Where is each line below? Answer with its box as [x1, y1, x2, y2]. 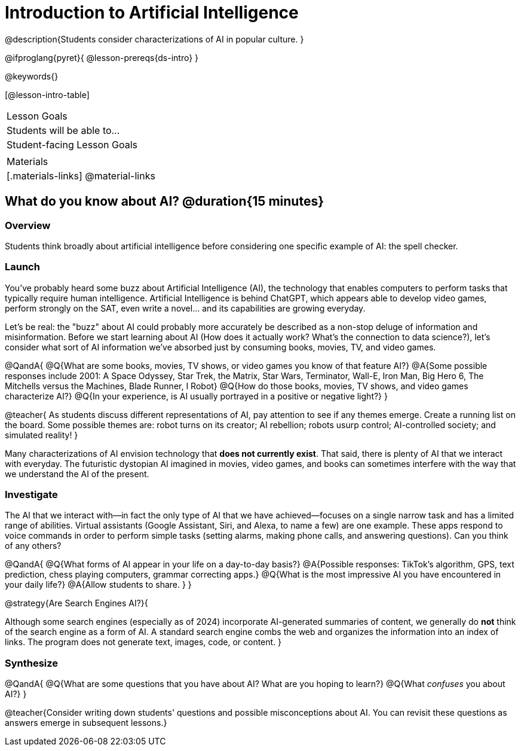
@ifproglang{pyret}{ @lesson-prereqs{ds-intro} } [5, 52, 199, 63]
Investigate [5, 489, 58, 501]
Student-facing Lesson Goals [7, 138, 138, 151]
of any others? [5, 541, 62, 551]
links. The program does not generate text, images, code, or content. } [5, 637, 282, 648]
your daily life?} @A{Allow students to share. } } [5, 579, 192, 590]
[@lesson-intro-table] [5, 89, 90, 100]
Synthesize [5, 657, 59, 669]
